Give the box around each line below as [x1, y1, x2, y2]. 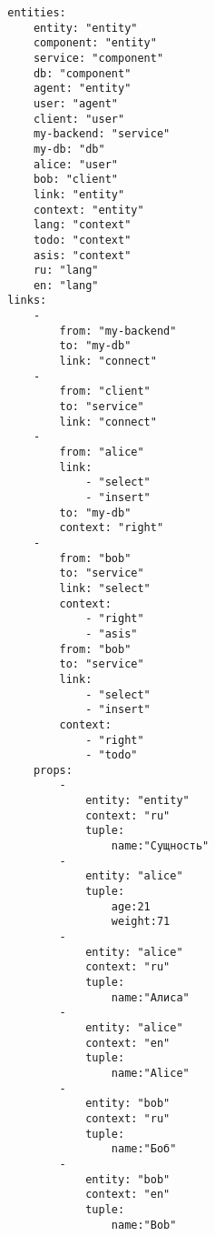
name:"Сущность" [111, 839, 210, 853]
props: [33, 763, 73, 777]
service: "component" [33, 51, 164, 65]
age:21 [111, 899, 151, 913]
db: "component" [33, 66, 132, 80]
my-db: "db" [33, 142, 105, 156]
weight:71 [111, 915, 171, 929]
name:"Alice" [111, 1066, 190, 1080]
